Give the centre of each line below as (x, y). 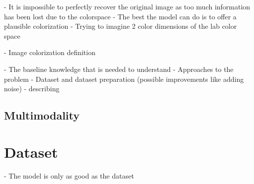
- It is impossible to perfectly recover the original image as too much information (127, 6)
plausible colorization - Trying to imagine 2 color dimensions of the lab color (121, 26)
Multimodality (42, 115)
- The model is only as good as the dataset (69, 175)
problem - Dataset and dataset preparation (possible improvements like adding (124, 79)
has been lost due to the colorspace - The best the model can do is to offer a (120, 16)
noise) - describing (32, 89)
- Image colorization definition (50, 52)
